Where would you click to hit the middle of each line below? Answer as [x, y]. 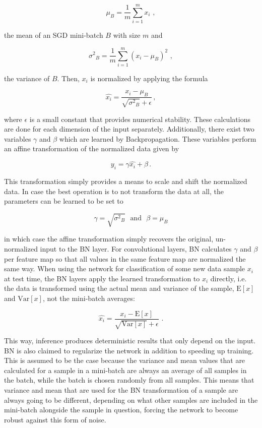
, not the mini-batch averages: [89, 298]
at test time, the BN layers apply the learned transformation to [102, 278]
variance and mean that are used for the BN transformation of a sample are [121, 389]
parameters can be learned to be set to [64, 201]
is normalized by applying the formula [149, 78]
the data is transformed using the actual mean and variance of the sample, [119, 288]
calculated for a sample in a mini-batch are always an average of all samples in [125, 370]
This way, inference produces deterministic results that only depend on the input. [130, 340]
